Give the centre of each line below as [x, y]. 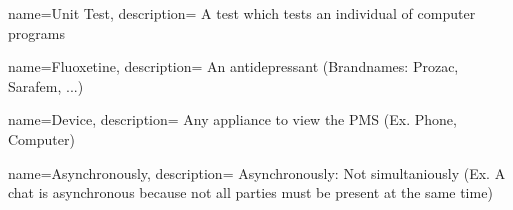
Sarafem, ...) [46, 85]
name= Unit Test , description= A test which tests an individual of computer [242, 13]
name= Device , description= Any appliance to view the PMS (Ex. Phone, [232, 119]
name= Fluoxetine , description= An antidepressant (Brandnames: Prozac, [233, 66]
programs [36, 32]
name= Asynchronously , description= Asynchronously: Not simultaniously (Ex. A [257, 172]
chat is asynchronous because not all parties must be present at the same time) [250, 192]
